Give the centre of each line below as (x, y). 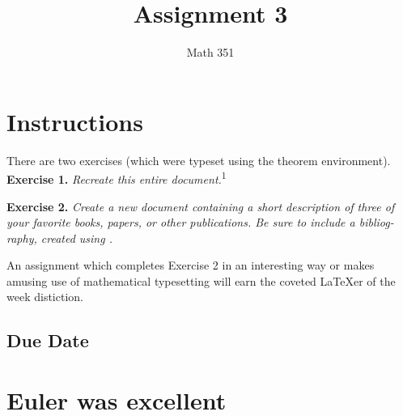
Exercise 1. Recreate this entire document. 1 (117, 178)
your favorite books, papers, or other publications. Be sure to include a (181, 222)
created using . (76, 238)
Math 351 (210, 52)
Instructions (75, 121)
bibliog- (376, 222)
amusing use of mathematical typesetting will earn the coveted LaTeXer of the (201, 280)
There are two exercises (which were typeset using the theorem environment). (199, 160)
